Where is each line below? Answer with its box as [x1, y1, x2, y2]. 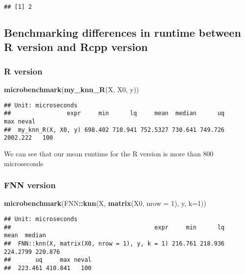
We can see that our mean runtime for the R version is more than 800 [4, 148, 214, 158]
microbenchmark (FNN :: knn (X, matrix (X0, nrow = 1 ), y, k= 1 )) [4, 198, 206, 208]
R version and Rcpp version [4, 39, 148, 54]
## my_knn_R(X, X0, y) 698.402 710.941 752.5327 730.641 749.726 [4, 126, 225, 133]
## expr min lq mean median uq [4, 110, 225, 117]
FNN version [4, 179, 56, 191]
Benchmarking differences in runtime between [4, 25, 241, 40]
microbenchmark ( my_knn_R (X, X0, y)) [4, 84, 139, 95]
